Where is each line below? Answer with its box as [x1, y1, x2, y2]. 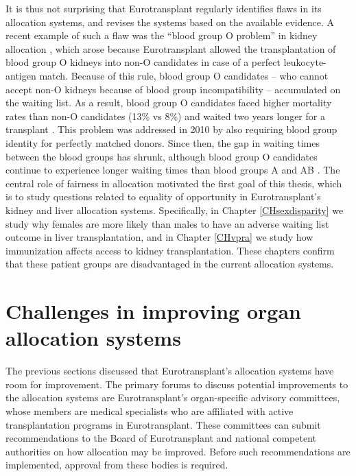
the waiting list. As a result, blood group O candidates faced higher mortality [5, 95, 332, 110]
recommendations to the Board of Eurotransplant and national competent [5, 431, 317, 445]
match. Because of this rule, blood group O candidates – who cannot [39, 68, 329, 82]
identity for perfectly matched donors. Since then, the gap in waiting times [5, 135, 320, 150]
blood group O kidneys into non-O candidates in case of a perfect [5, 55, 281, 69]
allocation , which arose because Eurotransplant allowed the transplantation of [5, 41, 336, 56]
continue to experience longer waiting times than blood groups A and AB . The [5, 163, 340, 177]
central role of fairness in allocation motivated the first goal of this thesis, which [5, 176, 342, 190]
